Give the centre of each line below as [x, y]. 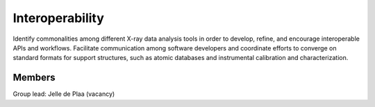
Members [34, 78]
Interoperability [58, 18]
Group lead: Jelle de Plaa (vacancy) [64, 94]
